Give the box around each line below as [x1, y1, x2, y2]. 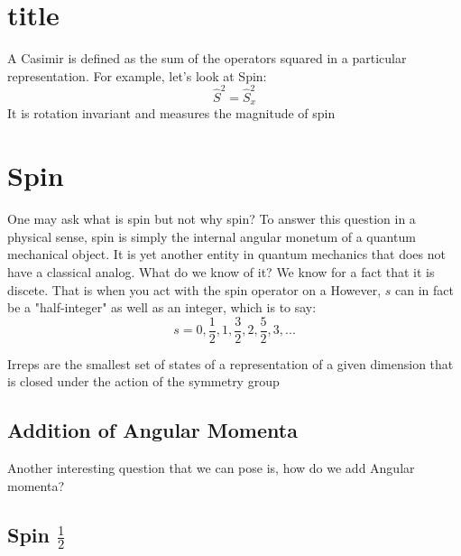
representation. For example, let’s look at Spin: [7, 66, 267, 85]
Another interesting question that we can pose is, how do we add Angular [7, 459, 415, 477]
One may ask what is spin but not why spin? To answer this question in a [7, 209, 416, 228]
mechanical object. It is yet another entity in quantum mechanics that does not [7, 245, 446, 264]
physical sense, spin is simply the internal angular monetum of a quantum [7, 227, 416, 246]
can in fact [395, 280, 454, 299]
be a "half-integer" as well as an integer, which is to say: [7, 298, 317, 317]
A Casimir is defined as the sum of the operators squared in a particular [7, 49, 407, 68]
